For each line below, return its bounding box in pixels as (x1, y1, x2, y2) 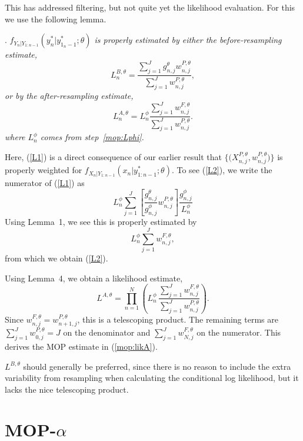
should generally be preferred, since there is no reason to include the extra (23, 360, 291, 372)
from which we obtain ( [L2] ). (5, 251, 108, 264)
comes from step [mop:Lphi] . (40, 131, 144, 143)
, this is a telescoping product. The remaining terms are (77, 313, 278, 325)
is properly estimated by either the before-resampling (94, 34, 282, 46)
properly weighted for (5, 164, 82, 176)
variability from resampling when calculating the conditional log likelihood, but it (5, 372, 299, 384)
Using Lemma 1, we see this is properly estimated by (5, 215, 197, 228)
